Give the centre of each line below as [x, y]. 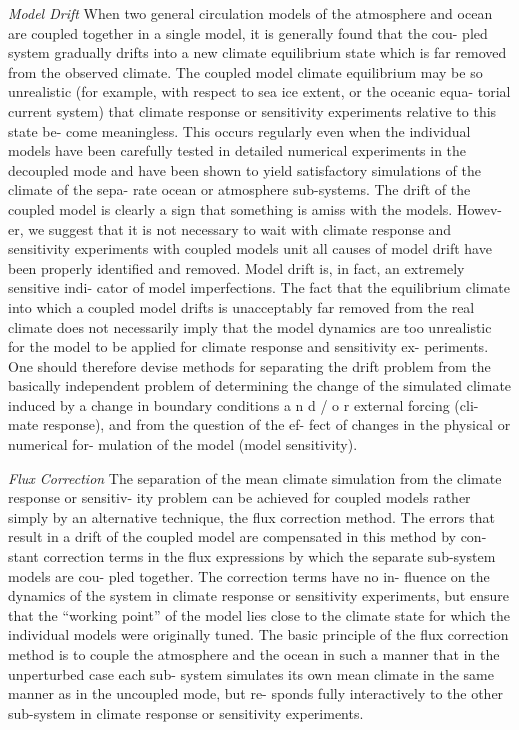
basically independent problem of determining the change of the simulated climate [260, 385]
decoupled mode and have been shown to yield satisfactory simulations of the [244, 169]
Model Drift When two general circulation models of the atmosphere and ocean [250, 13]
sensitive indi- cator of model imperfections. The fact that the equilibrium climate [259, 287]
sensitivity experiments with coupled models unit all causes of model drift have [250, 248]
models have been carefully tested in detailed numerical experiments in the [237, 150]
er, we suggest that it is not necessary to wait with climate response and [230, 228]
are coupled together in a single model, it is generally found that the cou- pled [248, 32]
